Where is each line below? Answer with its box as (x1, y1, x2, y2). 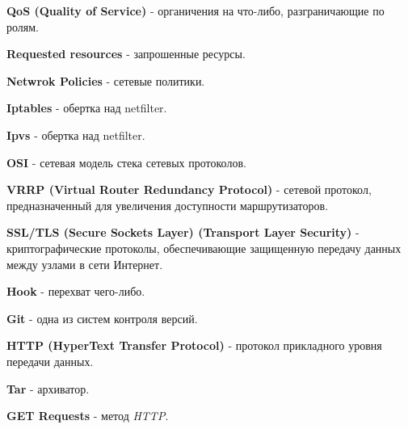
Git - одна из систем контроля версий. (6, 309, 198, 326)
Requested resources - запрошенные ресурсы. (6, 45, 246, 62)
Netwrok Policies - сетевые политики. (6, 72, 205, 89)
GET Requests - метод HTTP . (6, 407, 169, 424)
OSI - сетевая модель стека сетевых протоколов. (6, 154, 246, 170)
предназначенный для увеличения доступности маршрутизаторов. (6, 196, 329, 213)
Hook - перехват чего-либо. (6, 283, 145, 300)
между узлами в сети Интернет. (6, 255, 163, 272)
